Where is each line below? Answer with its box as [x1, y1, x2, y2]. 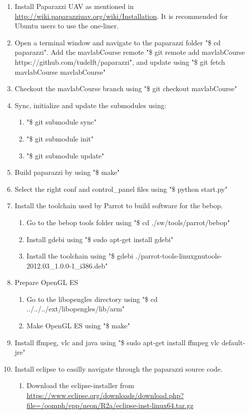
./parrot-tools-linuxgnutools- [135, 251, 222, 261]
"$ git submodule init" [26, 133, 94, 143]
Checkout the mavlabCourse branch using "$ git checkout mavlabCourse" [14, 83, 237, 94]
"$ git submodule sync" [26, 117, 97, 127]
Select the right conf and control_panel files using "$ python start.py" [14, 183, 228, 194]
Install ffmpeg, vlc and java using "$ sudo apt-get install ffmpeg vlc [14, 337, 220, 347]
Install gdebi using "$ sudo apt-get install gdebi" [26, 234, 173, 244]
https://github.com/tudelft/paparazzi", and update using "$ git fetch [14, 56, 225, 67]
